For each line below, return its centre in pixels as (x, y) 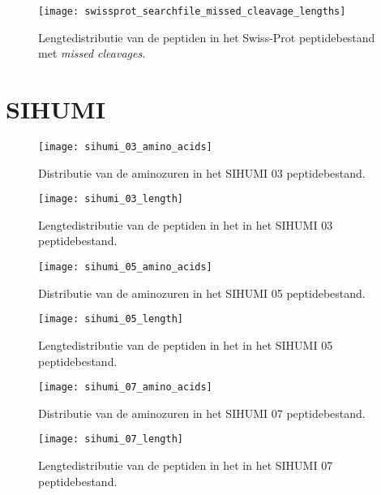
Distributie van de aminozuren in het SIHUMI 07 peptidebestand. (202, 413)
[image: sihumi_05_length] (111, 319)
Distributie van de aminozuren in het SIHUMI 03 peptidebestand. (202, 172)
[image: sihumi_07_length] (111, 439)
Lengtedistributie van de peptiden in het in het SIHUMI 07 (186, 465)
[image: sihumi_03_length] (111, 199)
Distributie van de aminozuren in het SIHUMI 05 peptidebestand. (202, 293)
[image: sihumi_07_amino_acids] (125, 387)
